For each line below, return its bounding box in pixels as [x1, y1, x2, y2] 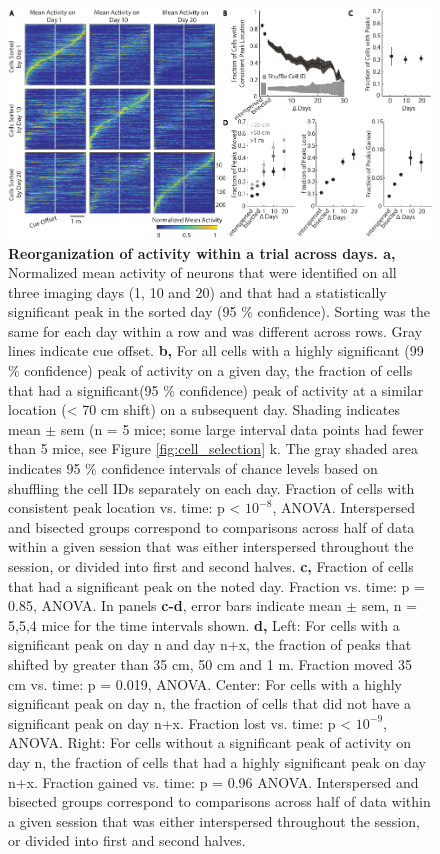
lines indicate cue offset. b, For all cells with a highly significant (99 [8, 340, 424, 361]
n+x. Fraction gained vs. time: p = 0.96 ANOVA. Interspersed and [8, 771, 419, 792]
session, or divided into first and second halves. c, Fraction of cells [8, 556, 414, 576]
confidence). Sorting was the [257, 301, 430, 322]
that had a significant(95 [8, 379, 159, 400]
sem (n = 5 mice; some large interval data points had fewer [60, 418, 424, 439]
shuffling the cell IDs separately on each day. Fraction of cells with [8, 477, 415, 498]
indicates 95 [8, 458, 81, 479]
